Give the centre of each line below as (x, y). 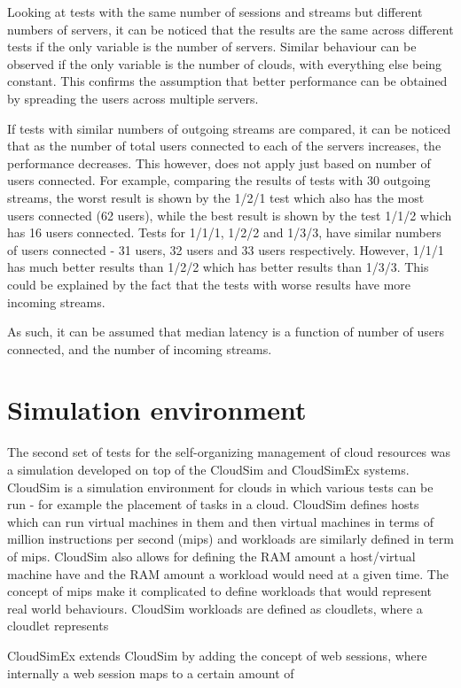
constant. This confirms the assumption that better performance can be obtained (227, 81)
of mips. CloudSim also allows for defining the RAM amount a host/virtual (211, 556)
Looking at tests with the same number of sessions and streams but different (215, 12)
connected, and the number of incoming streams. (140, 348)
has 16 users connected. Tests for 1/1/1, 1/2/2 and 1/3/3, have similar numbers (224, 232)
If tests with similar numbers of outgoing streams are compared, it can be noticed (229, 128)
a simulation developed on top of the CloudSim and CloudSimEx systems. (208, 469)
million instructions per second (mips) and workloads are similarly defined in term (230, 539)
